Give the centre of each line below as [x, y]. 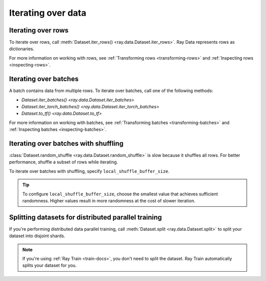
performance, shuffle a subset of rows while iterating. [64, 162]
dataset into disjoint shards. [37, 236]
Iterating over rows [39, 30]
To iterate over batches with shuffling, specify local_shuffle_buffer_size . [89, 171]
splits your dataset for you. [50, 265]
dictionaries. [22, 49]
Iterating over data [48, 13]
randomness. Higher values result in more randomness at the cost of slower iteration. [109, 201]
